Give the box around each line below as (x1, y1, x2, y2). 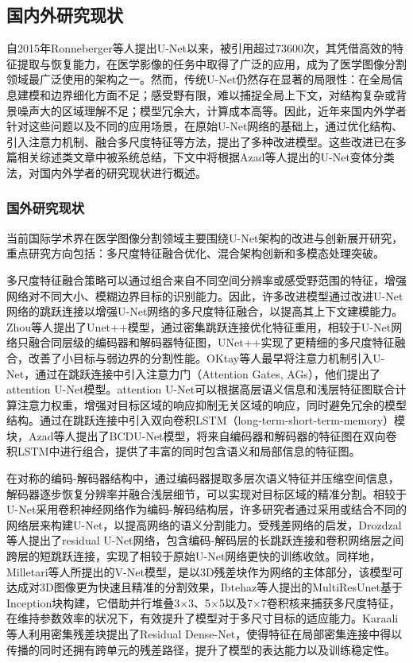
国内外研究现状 (6, 2, 123, 27)
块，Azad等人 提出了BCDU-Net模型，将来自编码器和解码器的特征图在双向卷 (6, 427, 397, 444)
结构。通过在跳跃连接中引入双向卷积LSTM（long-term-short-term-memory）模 (6, 412, 406, 428)
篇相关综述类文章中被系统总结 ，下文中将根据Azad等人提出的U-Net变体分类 (6, 149, 395, 165)
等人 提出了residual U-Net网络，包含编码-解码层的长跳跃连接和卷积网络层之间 (6, 532, 404, 549)
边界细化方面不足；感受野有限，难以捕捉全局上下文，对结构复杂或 (50, 86, 396, 103)
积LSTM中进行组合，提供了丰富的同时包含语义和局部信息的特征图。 (6, 443, 361, 459)
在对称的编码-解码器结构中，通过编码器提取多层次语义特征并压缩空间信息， (6, 470, 399, 487)
